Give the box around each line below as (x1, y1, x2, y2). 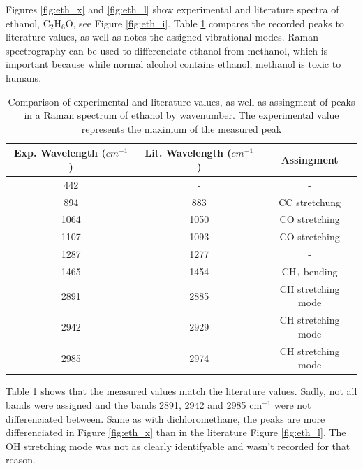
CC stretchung (279, 194, 341, 209)
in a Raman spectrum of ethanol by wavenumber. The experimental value (24, 108, 339, 122)
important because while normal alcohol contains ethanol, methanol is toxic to (6, 57, 341, 71)
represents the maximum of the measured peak (81, 121, 282, 136)
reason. (6, 452, 36, 467)
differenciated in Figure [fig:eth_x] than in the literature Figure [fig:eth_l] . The (6, 425, 346, 440)
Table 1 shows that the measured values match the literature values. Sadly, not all (6, 384, 357, 398)
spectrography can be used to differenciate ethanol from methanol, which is (6, 43, 328, 57)
